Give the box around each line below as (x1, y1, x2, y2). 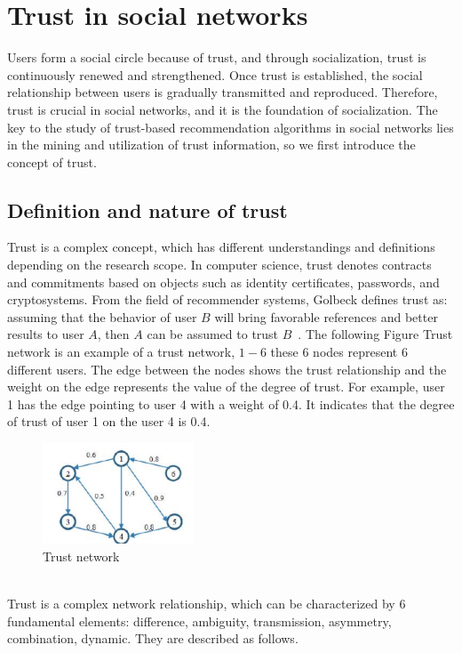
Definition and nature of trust (7, 196, 288, 223)
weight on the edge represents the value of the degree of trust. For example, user (7, 377, 445, 396)
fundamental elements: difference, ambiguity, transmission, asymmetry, (7, 611, 392, 630)
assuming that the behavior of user (7, 307, 197, 326)
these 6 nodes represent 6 (270, 343, 408, 361)
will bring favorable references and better (214, 307, 438, 326)
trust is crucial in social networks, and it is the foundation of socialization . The (7, 100, 438, 118)
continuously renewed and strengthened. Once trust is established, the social (7, 65, 423, 84)
